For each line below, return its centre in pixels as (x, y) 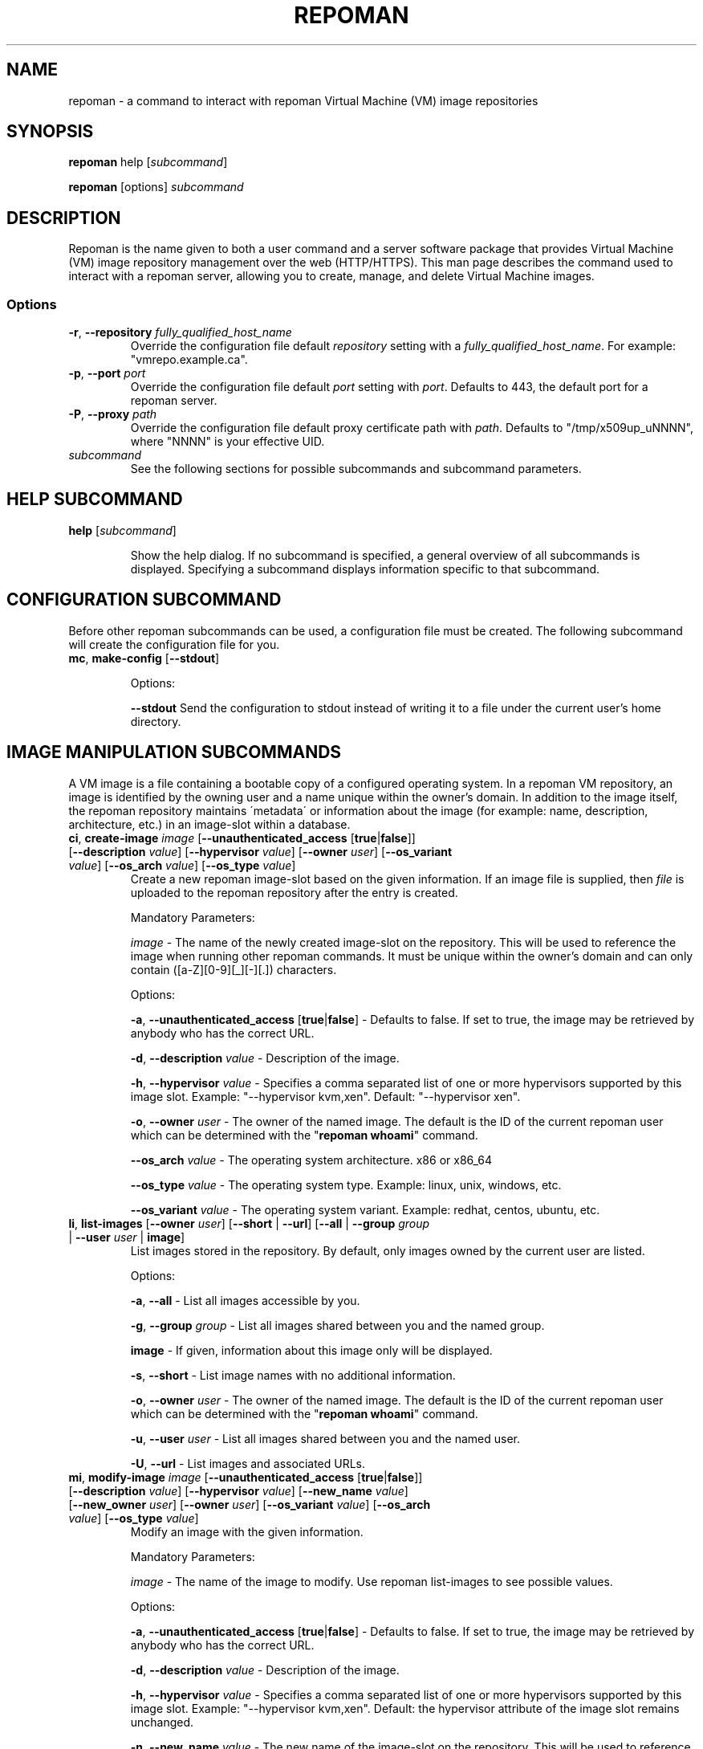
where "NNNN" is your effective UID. (228, 442)
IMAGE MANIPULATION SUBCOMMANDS (174, 752)
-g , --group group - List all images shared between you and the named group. (337, 1325)
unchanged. (162, 1722)
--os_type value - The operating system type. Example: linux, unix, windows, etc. (346, 1184)
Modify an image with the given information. (247, 1531)
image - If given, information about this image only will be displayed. (311, 1350)
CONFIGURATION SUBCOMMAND (144, 600)
